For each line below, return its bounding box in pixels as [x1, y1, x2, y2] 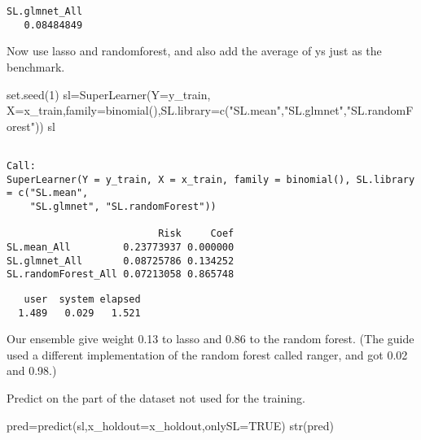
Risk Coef [158, 228, 235, 240]
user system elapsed [24, 293, 141, 305]
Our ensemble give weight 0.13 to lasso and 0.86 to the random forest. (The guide [7, 330, 414, 347]
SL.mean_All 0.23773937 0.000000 [7, 241, 235, 253]
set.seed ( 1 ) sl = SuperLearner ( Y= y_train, [7, 85, 211, 102]
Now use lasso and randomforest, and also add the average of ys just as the [7, 42, 382, 59]
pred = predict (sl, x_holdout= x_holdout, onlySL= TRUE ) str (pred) [7, 416, 335, 433]
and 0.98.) [7, 362, 57, 379]
